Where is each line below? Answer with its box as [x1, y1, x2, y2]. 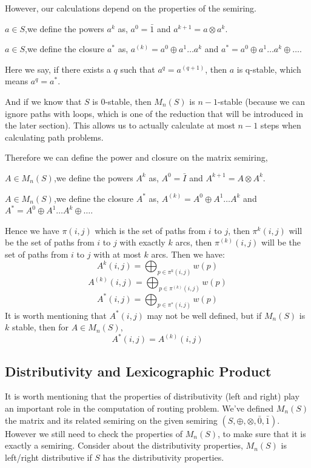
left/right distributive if [5, 450, 92, 463]
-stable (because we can [217, 95, 305, 107]
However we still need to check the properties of [5, 427, 183, 440]
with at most [93, 247, 141, 260]
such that [120, 62, 155, 75]
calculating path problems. [5, 130, 104, 143]
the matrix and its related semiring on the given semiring [5, 413, 218, 426]
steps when [260, 119, 301, 132]
